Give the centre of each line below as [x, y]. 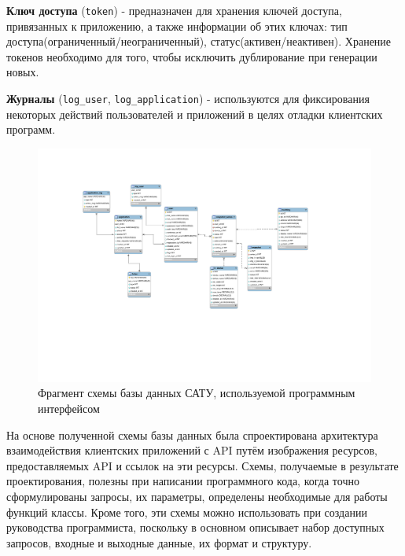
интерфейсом [69, 408]
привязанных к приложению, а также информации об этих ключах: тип [177, 26]
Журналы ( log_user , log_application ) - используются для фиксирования [188, 99]
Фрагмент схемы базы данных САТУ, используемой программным [197, 393]
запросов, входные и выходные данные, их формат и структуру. [159, 542]
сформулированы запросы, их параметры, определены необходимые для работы [197, 496]
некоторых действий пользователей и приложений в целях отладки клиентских [195, 114]
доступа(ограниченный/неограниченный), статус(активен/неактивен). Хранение [199, 41]
